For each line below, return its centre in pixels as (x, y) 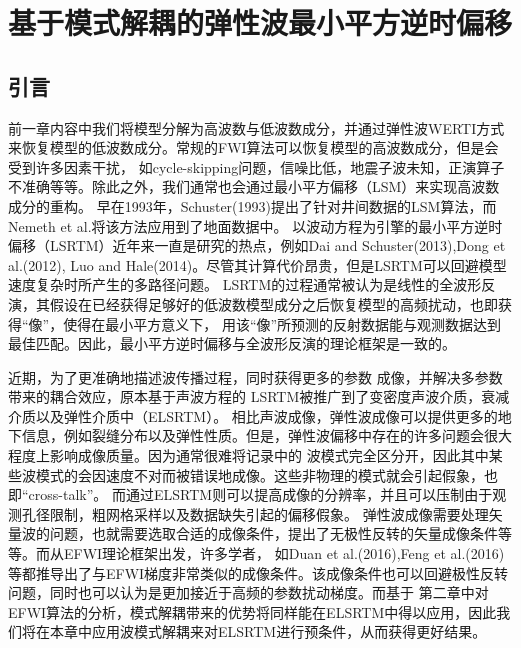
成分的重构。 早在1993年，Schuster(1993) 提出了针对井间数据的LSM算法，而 (252, 205)
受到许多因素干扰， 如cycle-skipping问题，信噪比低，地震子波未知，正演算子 (256, 166)
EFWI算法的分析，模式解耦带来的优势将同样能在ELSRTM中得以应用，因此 (252, 611)
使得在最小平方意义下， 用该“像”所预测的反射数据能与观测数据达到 (282, 323)
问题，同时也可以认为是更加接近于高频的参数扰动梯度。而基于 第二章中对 (248, 592)
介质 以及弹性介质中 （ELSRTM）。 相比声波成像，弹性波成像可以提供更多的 (253, 415)
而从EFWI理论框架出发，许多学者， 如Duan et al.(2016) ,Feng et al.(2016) (270, 553)
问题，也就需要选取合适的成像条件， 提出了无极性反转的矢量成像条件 (273, 533)
